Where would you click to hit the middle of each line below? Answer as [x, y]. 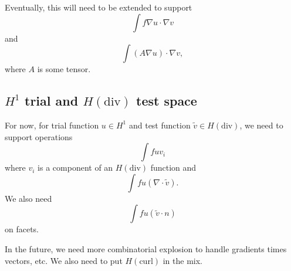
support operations [39, 136]
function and [173, 167]
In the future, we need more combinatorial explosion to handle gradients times [146, 248]
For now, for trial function [52, 125]
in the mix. [182, 260]
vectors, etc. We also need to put [64, 260]
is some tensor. [64, 69]
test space [167, 101]
